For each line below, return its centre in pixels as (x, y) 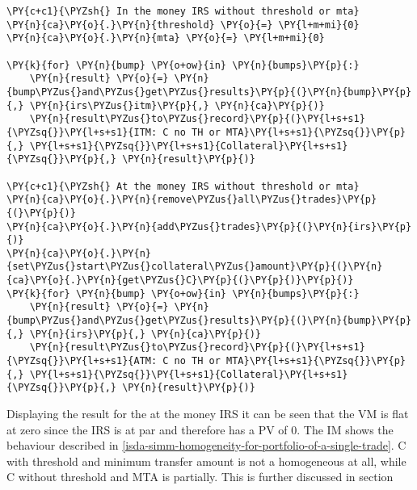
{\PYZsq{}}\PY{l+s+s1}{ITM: (82, 132)
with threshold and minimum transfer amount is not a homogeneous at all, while (206, 461)
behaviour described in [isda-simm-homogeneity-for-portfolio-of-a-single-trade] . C (206, 445)
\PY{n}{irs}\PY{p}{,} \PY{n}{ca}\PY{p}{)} (145, 334)
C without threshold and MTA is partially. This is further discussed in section (200, 477)
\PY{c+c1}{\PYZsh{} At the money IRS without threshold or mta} (183, 186)
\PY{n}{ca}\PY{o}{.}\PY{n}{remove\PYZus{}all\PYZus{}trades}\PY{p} (192, 200)
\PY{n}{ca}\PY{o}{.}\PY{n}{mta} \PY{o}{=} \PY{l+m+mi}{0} (166, 38)
